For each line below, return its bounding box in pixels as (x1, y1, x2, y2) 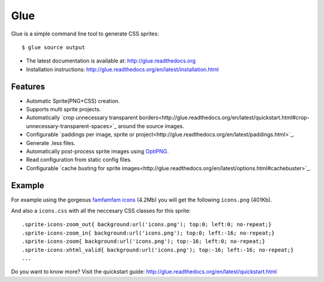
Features (11, 81, 45, 91)
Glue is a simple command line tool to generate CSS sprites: (11, 30, 159, 37)
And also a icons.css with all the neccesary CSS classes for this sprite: (11, 207, 191, 215)
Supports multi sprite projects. (26, 106, 101, 113)
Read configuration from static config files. (26, 156, 132, 164)
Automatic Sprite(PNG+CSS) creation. (26, 97, 120, 105)
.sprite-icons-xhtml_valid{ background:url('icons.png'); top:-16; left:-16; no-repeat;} (22, 247, 294, 253)
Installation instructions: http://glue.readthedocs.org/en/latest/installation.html (26, 66, 219, 73)
